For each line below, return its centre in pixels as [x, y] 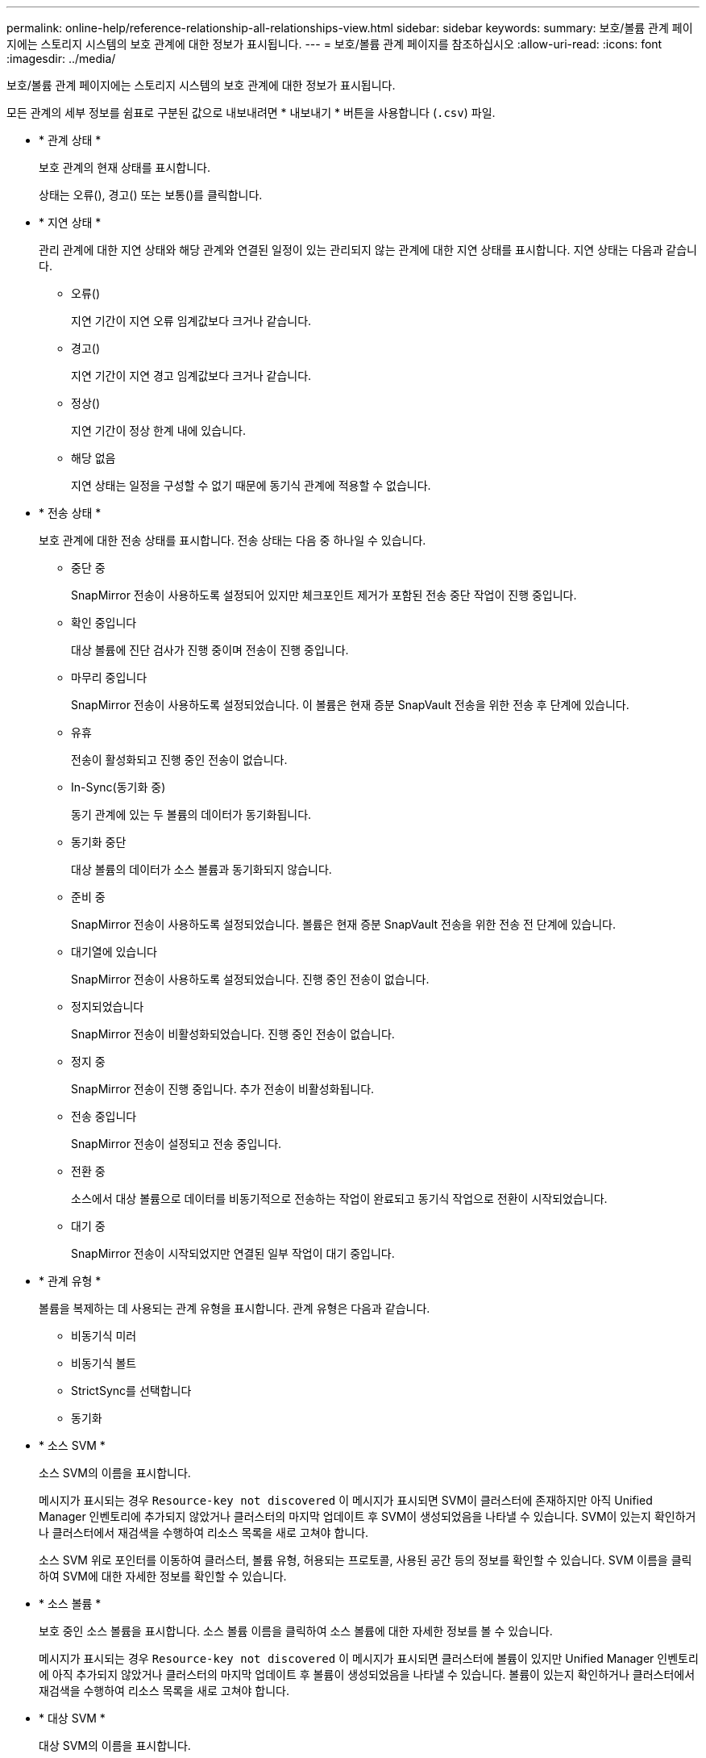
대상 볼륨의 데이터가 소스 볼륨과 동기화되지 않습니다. [201, 869]
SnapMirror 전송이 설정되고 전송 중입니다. [176, 1144]
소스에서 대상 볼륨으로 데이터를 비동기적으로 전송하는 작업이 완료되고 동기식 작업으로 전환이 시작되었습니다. [339, 1198]
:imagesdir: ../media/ [61, 58]
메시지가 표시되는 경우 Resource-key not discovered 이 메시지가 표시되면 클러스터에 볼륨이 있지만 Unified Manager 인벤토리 [369, 1658]
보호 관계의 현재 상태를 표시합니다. [125, 167]
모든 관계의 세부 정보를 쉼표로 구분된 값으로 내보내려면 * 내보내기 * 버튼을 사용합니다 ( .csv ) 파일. [251, 113]
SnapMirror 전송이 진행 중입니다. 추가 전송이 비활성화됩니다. [223, 1089]
